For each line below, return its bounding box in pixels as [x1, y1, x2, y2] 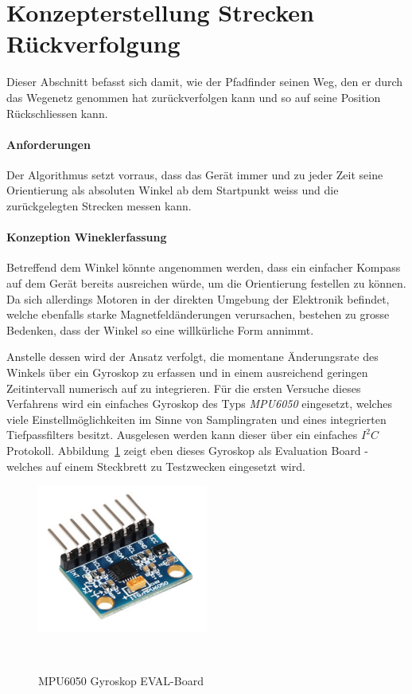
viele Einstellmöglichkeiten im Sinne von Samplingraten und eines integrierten [6, 410, 387, 427]
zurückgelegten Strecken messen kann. [6, 198, 192, 214]
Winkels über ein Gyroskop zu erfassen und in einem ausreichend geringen [6, 364, 368, 381]
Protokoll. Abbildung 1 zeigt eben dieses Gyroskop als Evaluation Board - [6, 442, 368, 458]
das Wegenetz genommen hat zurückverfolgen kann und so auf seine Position [6, 88, 381, 105]
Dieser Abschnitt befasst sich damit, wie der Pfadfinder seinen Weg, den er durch [6, 73, 403, 90]
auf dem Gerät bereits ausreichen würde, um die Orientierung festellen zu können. [6, 275, 406, 292]
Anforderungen [6, 135, 91, 152]
